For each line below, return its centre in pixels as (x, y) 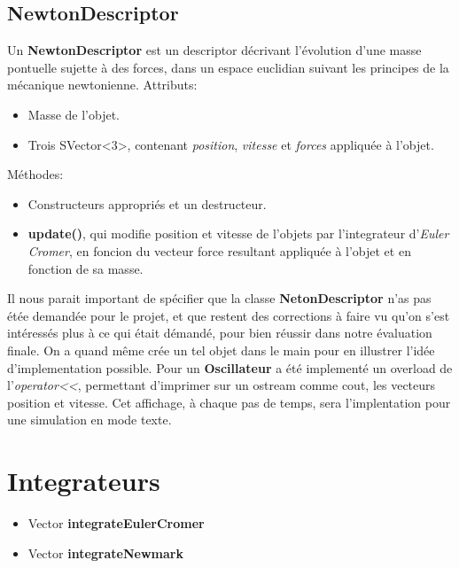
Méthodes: (35, 174)
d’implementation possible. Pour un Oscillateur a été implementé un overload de (230, 367)
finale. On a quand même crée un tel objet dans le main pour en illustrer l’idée (221, 350)
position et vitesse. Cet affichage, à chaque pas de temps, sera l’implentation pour (229, 402)
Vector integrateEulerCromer (116, 523)
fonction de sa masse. (86, 268)
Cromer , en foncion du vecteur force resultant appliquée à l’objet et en (219, 250)
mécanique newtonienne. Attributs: (102, 85)
